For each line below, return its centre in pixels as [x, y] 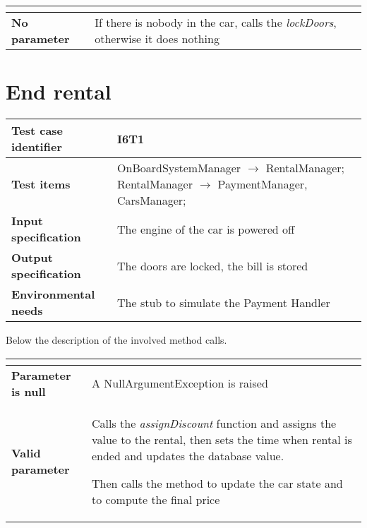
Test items [41, 184]
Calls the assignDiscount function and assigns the [214, 423]
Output [32, 258]
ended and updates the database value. [188, 455]
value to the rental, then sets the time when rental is [222, 439]
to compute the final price [156, 499]
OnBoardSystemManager [179, 168]
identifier [37, 147]
